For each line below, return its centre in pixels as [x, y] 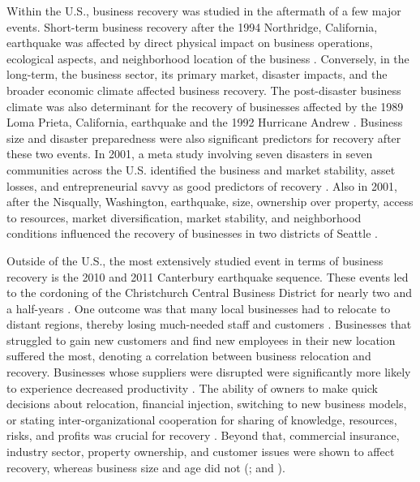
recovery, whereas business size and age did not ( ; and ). [146, 467]
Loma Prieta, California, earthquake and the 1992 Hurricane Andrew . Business [205, 122]
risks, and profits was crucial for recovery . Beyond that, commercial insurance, [203, 435]
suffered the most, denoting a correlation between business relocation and [189, 356]
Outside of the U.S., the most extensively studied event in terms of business [195, 260]
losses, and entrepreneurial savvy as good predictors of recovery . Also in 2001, [202, 185]
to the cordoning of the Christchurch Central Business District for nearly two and [209, 293]
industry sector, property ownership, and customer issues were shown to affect [201, 452]
